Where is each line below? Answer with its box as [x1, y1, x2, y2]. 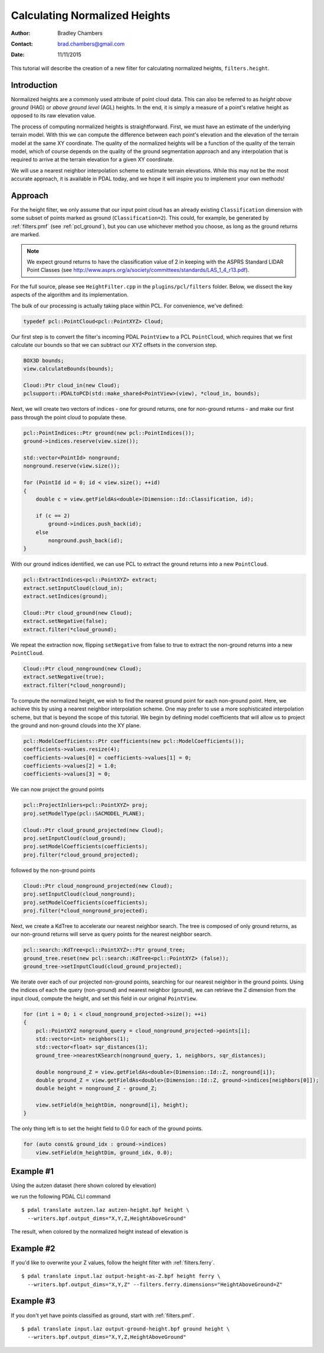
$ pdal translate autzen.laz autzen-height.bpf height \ [21, 1206, 190, 1214]
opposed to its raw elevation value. [11, 112, 96, 119]
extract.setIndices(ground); [23, 593, 108, 600]
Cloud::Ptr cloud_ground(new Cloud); [23, 609, 133, 616]
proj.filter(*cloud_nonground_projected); [23, 907, 148, 914]
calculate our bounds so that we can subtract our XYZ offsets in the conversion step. [11, 341, 218, 348]
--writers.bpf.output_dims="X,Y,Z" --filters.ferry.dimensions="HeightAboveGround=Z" [27, 1281, 283, 1288]
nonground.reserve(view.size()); [23, 463, 120, 469]
